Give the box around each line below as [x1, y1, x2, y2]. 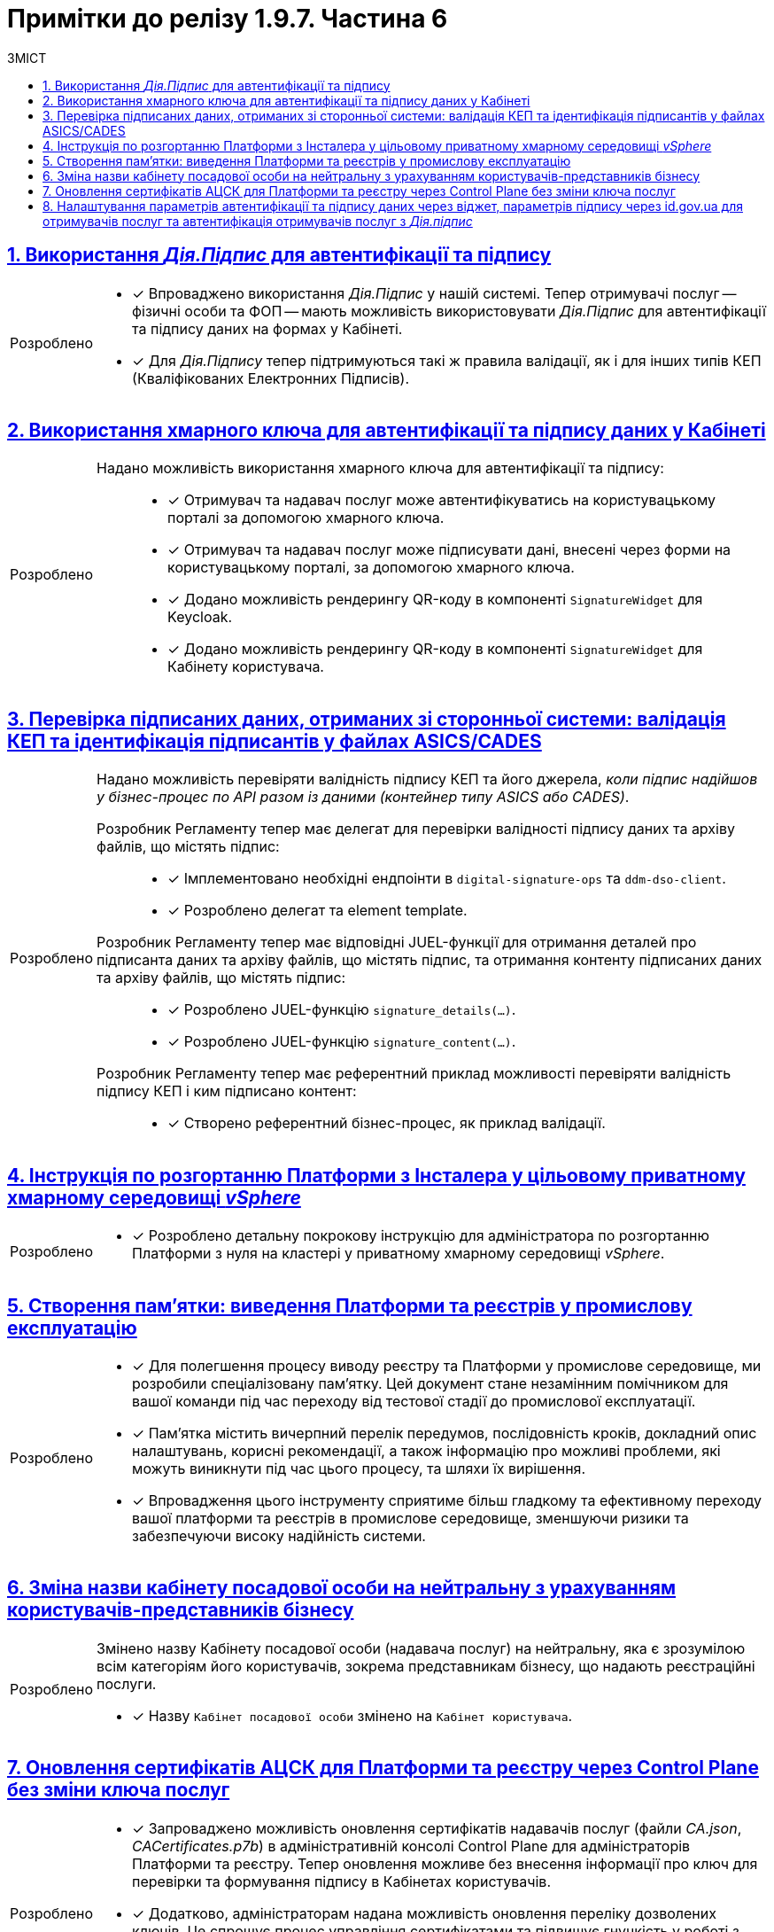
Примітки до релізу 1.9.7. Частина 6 [7, 4, 448, 34]
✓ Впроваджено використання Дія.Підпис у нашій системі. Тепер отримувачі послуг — [132, 284, 737, 302]
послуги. [97, 1674, 157, 1693]
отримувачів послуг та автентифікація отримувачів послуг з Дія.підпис [43, 213, 473, 229]
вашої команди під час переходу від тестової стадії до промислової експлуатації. [132, 1391, 696, 1410]
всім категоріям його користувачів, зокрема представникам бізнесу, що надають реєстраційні [97, 1656, 755, 1675]
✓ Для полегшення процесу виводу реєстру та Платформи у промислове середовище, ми [132, 1356, 762, 1375]
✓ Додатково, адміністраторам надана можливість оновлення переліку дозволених [132, 1904, 716, 1922]
